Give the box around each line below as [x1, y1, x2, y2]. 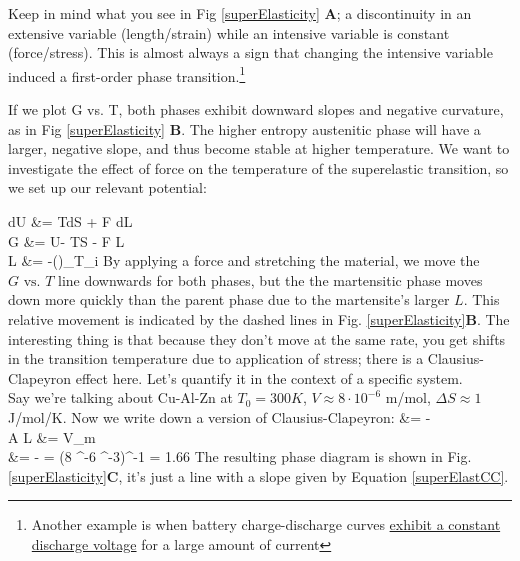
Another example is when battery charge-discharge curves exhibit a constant [31, 514, 501, 535]
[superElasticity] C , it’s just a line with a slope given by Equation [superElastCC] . [8, 465, 509, 486]
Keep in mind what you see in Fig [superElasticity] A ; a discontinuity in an [8, 3, 472, 23]
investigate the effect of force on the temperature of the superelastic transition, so [8, 157, 509, 178]
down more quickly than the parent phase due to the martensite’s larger [8, 289, 450, 310]
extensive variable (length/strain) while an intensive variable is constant [8, 22, 450, 43]
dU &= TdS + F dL [8, 211, 133, 231]
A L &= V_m [8, 426, 96, 447]
